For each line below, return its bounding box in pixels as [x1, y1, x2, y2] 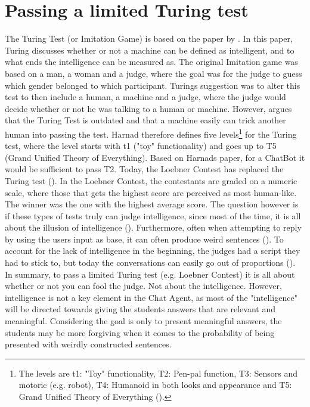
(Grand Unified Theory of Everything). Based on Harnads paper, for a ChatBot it [5, 151, 305, 163]
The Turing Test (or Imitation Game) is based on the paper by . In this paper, [5, 32, 293, 45]
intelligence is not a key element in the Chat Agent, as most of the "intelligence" [5, 291, 297, 303]
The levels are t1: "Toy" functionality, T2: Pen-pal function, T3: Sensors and [18, 366, 297, 379]
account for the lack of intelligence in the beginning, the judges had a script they [5, 244, 300, 257]
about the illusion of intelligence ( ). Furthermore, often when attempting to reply [5, 221, 302, 234]
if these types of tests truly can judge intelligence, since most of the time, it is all [5, 209, 301, 222]
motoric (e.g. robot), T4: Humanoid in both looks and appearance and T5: [18, 378, 292, 391]
